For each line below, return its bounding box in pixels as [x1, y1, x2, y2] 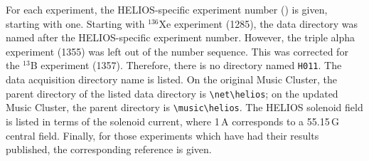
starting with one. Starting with [6, 16, 145, 31]
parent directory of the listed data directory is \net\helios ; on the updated [6, 85, 338, 100]
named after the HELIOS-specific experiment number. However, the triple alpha [6, 30, 355, 45]
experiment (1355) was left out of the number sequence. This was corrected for [6, 43, 348, 58]
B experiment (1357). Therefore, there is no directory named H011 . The [30, 58, 342, 73]
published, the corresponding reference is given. [6, 142, 212, 157]
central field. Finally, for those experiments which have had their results [6, 128, 319, 142]
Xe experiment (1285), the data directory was [159, 16, 358, 31]
